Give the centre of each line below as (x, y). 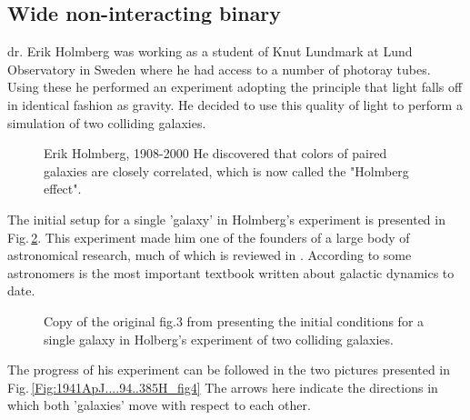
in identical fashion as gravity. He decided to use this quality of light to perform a (235, 104)
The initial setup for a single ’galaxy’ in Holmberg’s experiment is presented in (226, 219)
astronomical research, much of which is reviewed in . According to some (210, 255)
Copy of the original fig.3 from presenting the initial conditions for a (234, 320)
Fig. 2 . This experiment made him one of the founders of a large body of (209, 237)
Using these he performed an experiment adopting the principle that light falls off (235, 87)
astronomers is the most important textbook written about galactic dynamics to (231, 272)
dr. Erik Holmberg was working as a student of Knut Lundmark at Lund (210, 51)
